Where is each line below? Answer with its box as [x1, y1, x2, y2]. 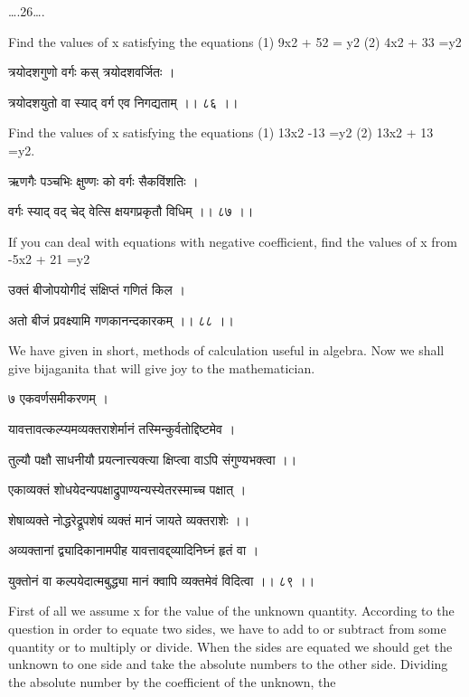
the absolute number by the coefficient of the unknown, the [8, 672, 336, 691]
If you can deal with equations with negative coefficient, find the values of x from [8, 231, 457, 250]
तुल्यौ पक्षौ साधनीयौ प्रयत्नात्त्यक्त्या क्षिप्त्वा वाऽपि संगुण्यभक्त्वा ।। [8, 449, 297, 468]
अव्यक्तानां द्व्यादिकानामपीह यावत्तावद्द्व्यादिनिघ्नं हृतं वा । [8, 541, 259, 560]
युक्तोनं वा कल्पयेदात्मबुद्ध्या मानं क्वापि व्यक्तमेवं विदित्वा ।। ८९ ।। [8, 570, 315, 589]
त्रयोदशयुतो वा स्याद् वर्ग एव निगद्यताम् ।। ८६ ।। [8, 92, 239, 111]
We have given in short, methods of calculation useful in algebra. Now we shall [8, 341, 445, 360]
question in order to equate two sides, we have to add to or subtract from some [8, 619, 446, 638]
